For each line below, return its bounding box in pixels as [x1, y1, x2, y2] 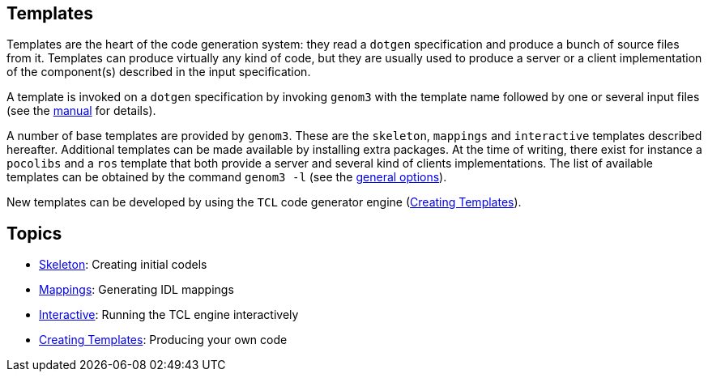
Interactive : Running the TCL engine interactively [39, 308, 299, 322]
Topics [6, 223, 62, 244]
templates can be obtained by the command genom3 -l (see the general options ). [6, 170, 447, 185]
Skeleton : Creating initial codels [39, 257, 207, 272]
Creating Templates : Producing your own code [39, 333, 288, 347]
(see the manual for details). [6, 104, 156, 118]
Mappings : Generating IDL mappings [39, 282, 234, 297]
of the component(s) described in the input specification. [6, 65, 311, 79]
